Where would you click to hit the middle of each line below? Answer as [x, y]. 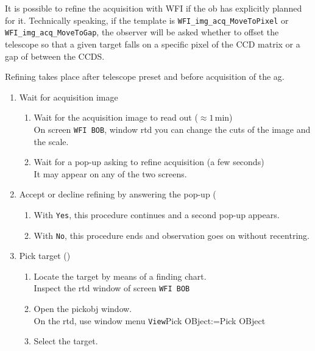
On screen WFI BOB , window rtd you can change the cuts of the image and [172, 129]
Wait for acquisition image [69, 97]
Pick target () [45, 256]
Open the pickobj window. [83, 309]
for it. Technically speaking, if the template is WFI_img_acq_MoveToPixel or [147, 20]
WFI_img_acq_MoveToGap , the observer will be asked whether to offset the [142, 32]
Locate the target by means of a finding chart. [120, 276]
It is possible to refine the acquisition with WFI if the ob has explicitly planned [154, 8]
